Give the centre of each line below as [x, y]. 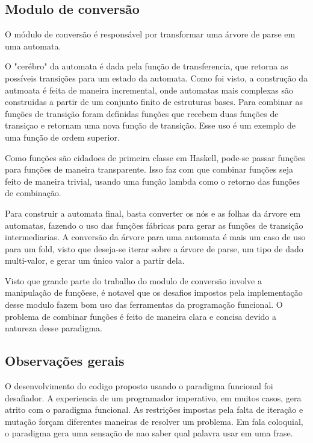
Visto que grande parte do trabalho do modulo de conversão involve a [133, 280]
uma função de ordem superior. [62, 137]
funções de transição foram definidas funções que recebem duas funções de [142, 113]
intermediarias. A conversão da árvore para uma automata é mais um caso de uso [155, 237]
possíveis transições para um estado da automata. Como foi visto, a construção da [156, 78]
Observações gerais [65, 361]
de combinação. [33, 193]
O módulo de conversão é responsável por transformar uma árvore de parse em [150, 34]
